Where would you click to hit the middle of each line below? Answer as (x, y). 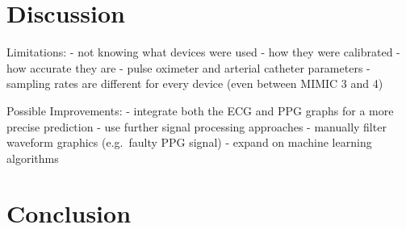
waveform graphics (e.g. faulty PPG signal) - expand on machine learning (189, 142)
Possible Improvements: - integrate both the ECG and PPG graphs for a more (200, 110)
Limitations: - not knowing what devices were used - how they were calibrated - (203, 52)
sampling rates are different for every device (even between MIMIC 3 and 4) (195, 83)
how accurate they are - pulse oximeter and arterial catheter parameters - (188, 67)
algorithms (33, 158)
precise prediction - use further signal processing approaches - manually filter (197, 126)
